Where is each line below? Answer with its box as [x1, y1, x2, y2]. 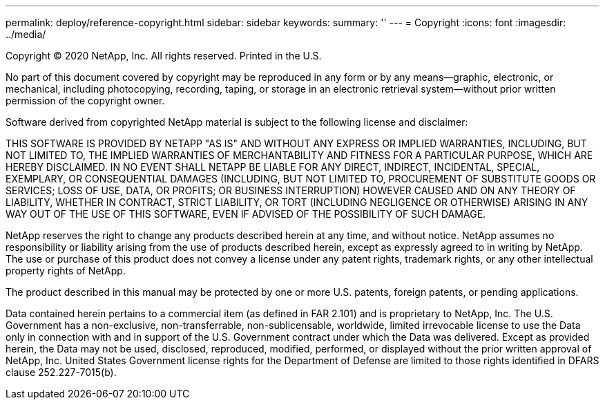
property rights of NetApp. [6, 265, 126, 276]
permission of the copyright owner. [6, 95, 165, 106]
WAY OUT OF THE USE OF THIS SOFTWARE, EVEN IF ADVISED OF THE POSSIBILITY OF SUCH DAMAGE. [6, 208, 486, 220]
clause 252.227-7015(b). [6, 366, 117, 378]
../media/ [6, 28, 46, 40]
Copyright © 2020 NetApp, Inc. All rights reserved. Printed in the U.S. [6, 50, 322, 62]
